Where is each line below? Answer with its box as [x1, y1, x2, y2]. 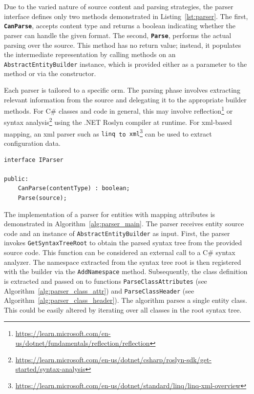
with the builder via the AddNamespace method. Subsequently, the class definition [4, 266, 248, 276]
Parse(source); [18, 194, 67, 201]
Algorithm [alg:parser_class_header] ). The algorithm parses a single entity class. [4, 295, 247, 305]
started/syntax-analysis [15, 364, 85, 374]
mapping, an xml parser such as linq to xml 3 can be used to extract [4, 127, 212, 138]
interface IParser [4, 156, 63, 163]
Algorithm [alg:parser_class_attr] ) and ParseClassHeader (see [4, 285, 194, 295]
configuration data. [4, 138, 61, 148]
